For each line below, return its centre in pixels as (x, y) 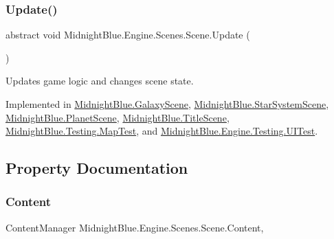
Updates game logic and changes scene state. (100, 81)
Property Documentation (97, 168)
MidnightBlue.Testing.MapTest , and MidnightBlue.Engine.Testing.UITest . (162, 131)
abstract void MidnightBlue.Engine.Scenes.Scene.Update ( (128, 35)
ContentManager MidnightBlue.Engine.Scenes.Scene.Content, (135, 227)
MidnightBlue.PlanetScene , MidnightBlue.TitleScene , (118, 117)
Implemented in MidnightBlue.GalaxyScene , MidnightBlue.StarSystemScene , (167, 104)
